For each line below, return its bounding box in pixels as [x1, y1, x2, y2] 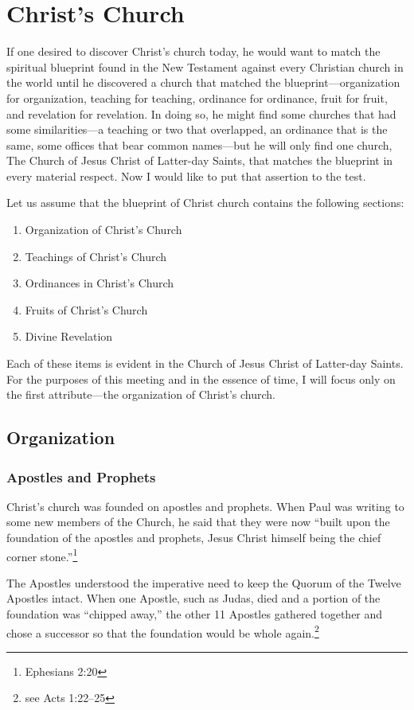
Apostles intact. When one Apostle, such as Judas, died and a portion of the [6, 590, 381, 607]
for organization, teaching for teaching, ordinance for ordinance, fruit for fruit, [6, 89, 388, 106]
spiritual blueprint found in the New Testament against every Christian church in [6, 58, 404, 75]
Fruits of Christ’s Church [25, 301, 148, 318]
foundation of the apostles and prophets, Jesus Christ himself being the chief [6, 529, 381, 545]
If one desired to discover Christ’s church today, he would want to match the [6, 43, 381, 60]
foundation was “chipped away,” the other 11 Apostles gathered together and [6, 606, 383, 622]
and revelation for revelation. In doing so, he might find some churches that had [6, 105, 396, 122]
